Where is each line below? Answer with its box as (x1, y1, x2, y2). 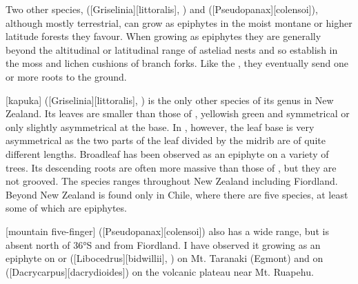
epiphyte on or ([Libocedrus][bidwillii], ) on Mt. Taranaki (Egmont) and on (6, 251, 324, 265)
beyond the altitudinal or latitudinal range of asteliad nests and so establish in (6, 42, 338, 57)
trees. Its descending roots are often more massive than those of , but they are (6, 160, 337, 174)
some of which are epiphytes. (6, 201, 127, 215)
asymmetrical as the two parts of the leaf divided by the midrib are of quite (6, 133, 326, 148)
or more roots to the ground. (6, 69, 127, 83)
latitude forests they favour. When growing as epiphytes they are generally (6, 29, 321, 43)
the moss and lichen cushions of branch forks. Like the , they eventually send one (6, 56, 348, 70)
